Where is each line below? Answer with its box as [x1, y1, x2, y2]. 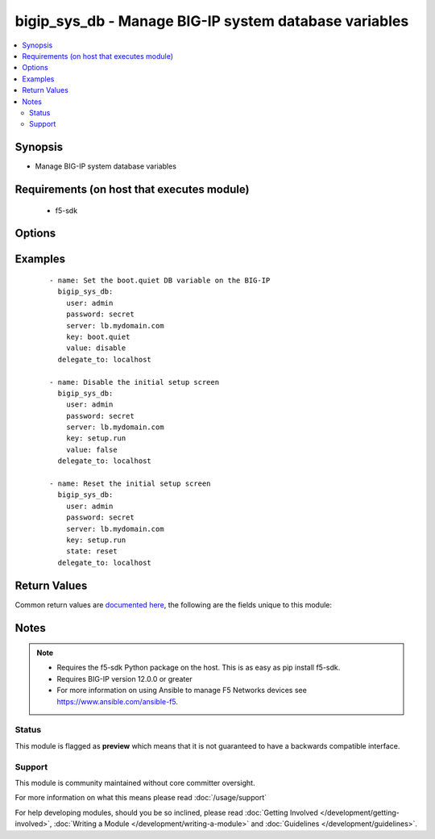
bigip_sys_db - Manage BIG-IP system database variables [14, 12, 409, 30]
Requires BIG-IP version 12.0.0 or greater [56, 674, 193, 683]
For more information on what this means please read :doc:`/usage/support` [14, 793, 267, 803]
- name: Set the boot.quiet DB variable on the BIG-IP [49, 276, 271, 286]
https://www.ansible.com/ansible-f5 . [56, 696, 179, 706]
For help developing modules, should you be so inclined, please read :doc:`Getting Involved [14, 808, 318, 817]
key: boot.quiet [65, 332, 130, 341]
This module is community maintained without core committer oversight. [14, 778, 255, 787]
